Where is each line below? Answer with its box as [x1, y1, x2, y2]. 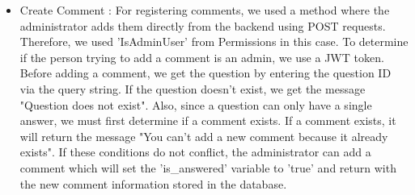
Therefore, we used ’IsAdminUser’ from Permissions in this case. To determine [19, 33, 409, 50]
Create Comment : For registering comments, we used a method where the [19, 2, 390, 18]
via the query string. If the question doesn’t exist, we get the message [19, 80, 366, 97]
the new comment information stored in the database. [19, 175, 287, 192]
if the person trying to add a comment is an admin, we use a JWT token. [19, 48, 384, 65]
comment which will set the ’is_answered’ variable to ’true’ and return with [19, 159, 396, 176]
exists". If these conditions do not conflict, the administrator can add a [19, 143, 371, 160]
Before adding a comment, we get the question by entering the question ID [19, 64, 392, 81]
